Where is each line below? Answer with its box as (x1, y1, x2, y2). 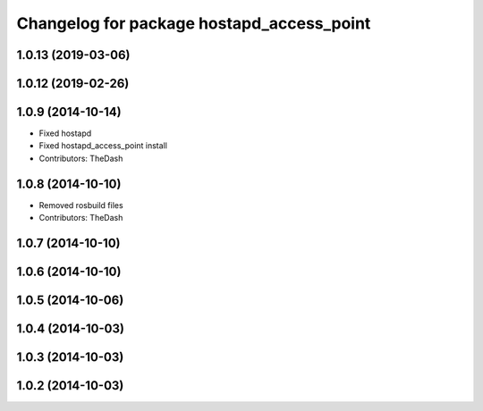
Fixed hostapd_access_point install (38, 140, 167, 151)
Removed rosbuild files (38, 199, 124, 210)
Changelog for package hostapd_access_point (16, 13, 371, 33)
